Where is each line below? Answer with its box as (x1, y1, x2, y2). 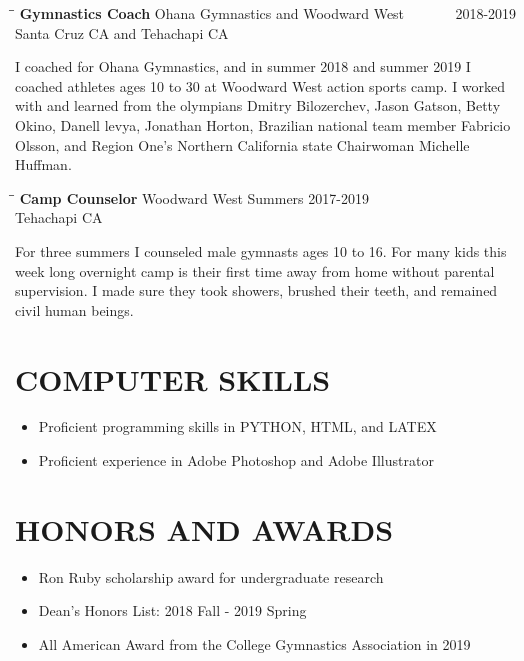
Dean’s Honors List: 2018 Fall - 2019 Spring (38, 600, 307, 621)
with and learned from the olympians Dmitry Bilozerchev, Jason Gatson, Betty (15, 95, 501, 116)
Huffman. (15, 154, 72, 175)
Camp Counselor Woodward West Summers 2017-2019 (19, 187, 369, 208)
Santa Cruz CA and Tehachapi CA (15, 22, 229, 43)
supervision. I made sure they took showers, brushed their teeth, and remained (15, 280, 498, 301)
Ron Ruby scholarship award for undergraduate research (38, 566, 384, 587)
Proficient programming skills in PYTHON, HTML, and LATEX (38, 416, 437, 437)
